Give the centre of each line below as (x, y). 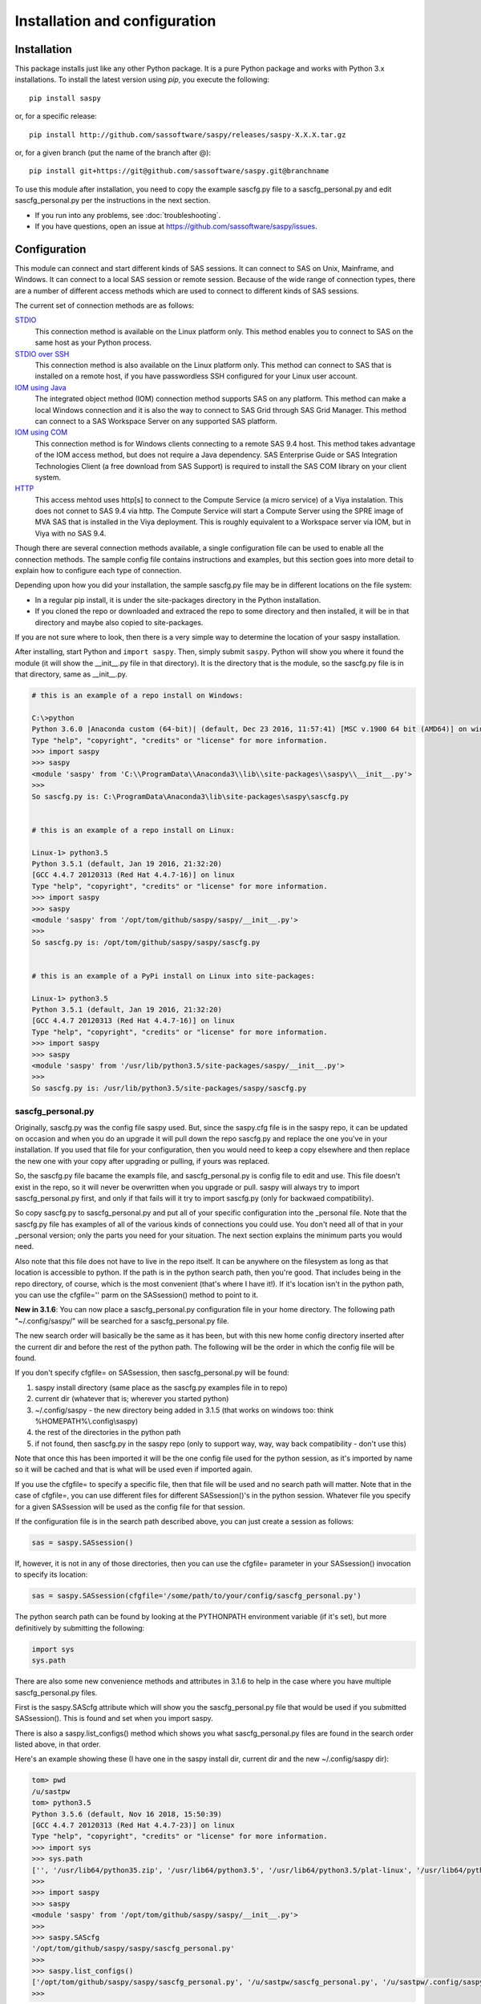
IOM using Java (41, 387)
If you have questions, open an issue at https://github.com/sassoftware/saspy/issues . (176, 226)
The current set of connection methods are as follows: (105, 305)
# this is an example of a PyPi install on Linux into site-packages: (174, 976)
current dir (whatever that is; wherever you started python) (132, 1399)
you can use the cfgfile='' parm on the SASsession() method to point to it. (137, 1295)
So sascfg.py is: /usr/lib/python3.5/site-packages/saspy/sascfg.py (169, 1088)
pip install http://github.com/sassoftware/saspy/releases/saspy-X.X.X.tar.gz (188, 135)
